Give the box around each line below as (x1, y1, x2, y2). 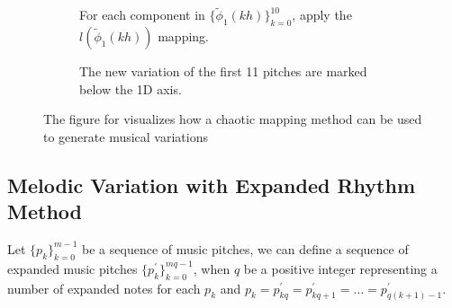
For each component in (79, 5, 205, 24)
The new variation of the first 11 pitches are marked (79, 62, 367, 81)
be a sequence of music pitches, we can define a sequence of (82, 239, 409, 258)
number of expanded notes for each (7, 278, 201, 297)
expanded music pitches (7, 259, 138, 277)
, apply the (292, 5, 352, 24)
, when (193, 259, 231, 277)
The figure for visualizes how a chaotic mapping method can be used (43, 110, 422, 128)
